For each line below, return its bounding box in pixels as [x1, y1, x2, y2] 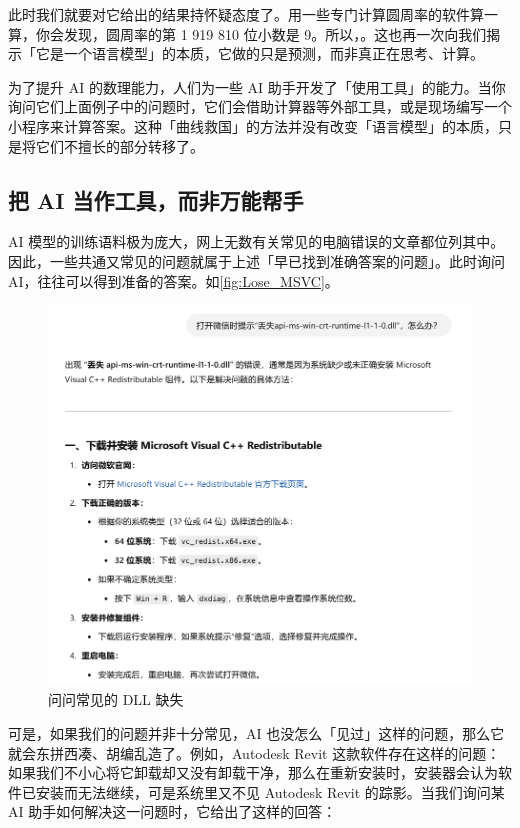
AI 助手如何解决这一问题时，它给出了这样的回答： [8, 801, 337, 822]
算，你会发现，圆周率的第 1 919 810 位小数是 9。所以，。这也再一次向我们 [8, 23, 487, 44]
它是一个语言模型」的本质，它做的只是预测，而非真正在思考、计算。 [35, 43, 484, 64]
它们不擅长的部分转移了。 [35, 135, 204, 156]
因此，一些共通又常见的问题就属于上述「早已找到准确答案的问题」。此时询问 [8, 250, 505, 271]
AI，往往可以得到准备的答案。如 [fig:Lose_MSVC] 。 [8, 270, 339, 291]
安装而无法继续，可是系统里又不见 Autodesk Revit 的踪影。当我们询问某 [35, 781, 505, 802]
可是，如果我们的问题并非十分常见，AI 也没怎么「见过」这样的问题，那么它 [8, 722, 505, 743]
